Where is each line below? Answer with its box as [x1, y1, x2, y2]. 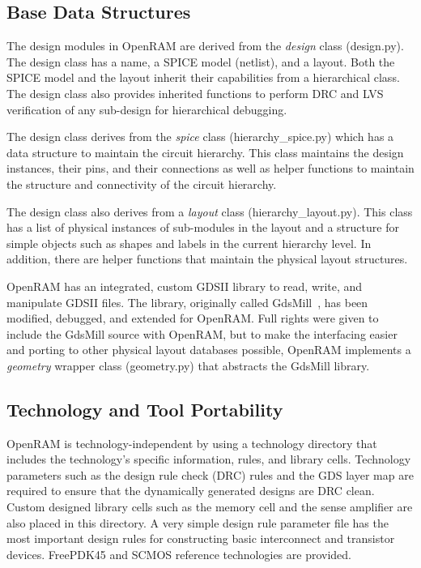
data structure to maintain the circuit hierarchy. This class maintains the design [6, 143, 404, 160]
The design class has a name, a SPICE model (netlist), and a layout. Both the [6, 53, 395, 70]
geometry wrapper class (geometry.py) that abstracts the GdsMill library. [6, 357, 370, 374]
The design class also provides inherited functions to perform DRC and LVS [6, 84, 384, 101]
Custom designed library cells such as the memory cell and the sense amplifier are [6, 498, 413, 515]
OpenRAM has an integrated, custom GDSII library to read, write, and [6, 277, 363, 294]
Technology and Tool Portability [6, 396, 283, 421]
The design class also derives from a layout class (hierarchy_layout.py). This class [6, 203, 413, 220]
